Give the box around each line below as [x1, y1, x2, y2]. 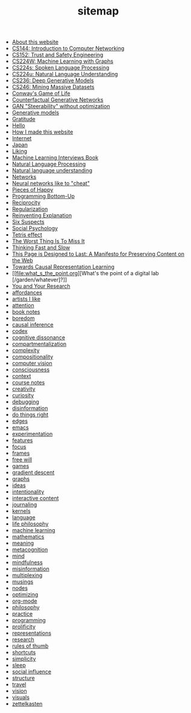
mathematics [11, 533, 45, 541]
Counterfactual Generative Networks [11, 96, 104, 103]
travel [11, 681, 27, 688]
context [11, 373, 31, 380]
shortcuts [11, 649, 36, 656]
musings [11, 578, 34, 585]
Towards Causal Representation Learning [11, 263, 114, 270]
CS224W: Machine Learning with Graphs [11, 57, 113, 65]
